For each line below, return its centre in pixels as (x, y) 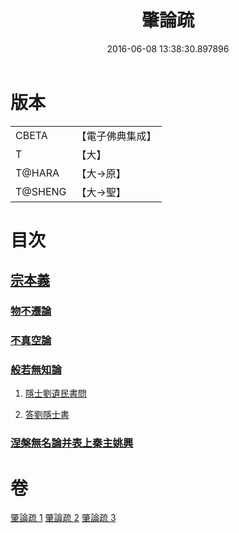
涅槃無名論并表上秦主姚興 (72, 443)
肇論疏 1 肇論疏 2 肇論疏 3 (63, 518)
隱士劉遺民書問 (55, 393)
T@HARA (37, 173)
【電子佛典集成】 (116, 136)
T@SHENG (41, 191)
